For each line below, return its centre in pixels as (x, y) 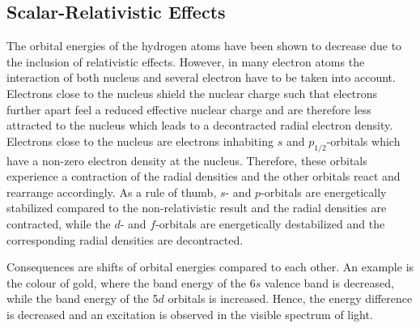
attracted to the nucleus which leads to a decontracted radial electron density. (200, 125)
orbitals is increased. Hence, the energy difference (290, 298)
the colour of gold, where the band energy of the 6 (131, 282)
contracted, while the (59, 223)
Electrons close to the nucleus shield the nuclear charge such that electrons (192, 93)
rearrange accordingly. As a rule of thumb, (112, 192)
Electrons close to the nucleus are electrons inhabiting (140, 141)
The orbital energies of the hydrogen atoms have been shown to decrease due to (204, 46)
